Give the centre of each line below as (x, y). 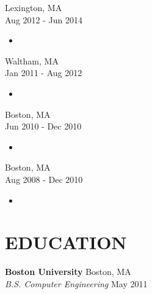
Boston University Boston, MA (68, 272)
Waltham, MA (32, 60)
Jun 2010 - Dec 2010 (43, 126)
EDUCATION (66, 242)
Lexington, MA (34, 7)
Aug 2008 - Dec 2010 (44, 179)
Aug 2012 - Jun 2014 (44, 19)
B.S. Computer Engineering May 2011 (76, 283)
